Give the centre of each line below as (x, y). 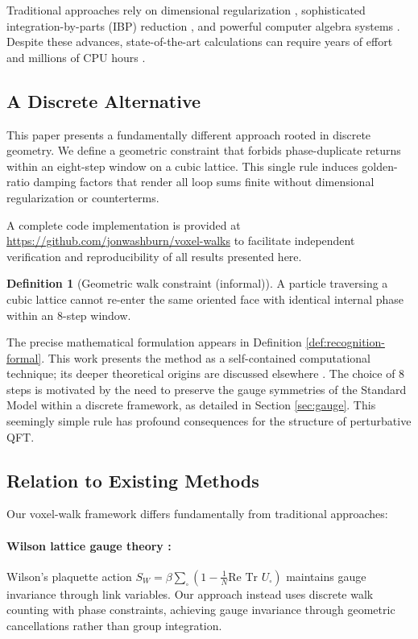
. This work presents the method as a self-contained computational (206, 357)
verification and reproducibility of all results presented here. (154, 256)
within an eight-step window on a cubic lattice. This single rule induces (182, 166)
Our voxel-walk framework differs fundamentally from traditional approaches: (197, 514)
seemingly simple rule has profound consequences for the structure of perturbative (209, 421)
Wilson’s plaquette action (69, 576)
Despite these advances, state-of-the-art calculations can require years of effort (200, 41)
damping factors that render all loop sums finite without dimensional (204, 182)
